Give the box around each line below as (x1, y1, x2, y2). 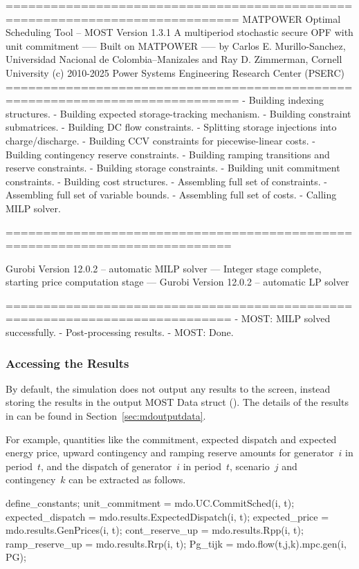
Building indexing (248, 93, 324, 107)
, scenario (230, 458, 270, 473)
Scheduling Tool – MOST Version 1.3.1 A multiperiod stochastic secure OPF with (6, 25, 353, 39)
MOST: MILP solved (241, 311, 331, 326)
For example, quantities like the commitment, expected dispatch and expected (6, 431, 337, 446)
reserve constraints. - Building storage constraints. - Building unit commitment (6, 160, 340, 175)
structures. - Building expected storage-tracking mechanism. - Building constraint (6, 106, 351, 120)
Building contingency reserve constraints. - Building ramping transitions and (6, 147, 330, 161)
